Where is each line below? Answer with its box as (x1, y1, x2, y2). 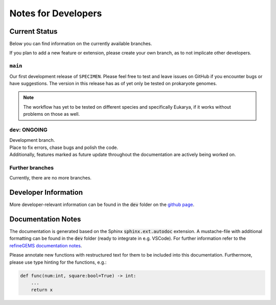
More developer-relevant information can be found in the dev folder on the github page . (9, 201, 194, 208)
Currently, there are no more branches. (9, 175, 92, 181)
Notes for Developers (9, 8, 102, 19)
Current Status (9, 27, 58, 36)
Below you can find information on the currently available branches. (9, 41, 152, 47)
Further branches (9, 164, 54, 171)
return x (31, 287, 53, 293)
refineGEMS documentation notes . (9, 242, 82, 248)
